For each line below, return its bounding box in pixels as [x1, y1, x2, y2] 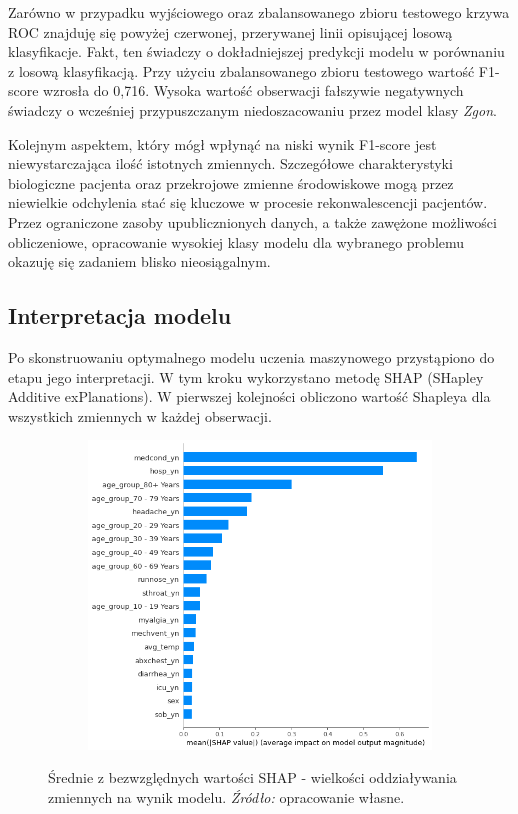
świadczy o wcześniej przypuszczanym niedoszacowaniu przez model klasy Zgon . [8, 99, 497, 120]
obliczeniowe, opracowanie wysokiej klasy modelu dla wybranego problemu [8, 231, 465, 252]
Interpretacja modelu [8, 300, 232, 331]
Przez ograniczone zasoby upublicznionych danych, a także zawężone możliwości [8, 211, 497, 232]
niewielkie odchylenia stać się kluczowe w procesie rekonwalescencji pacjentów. [8, 192, 488, 213]
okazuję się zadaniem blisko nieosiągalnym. [8, 251, 271, 272]
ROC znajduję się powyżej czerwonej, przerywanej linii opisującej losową [8, 21, 453, 42]
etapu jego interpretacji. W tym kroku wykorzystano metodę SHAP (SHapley [8, 366, 484, 387]
